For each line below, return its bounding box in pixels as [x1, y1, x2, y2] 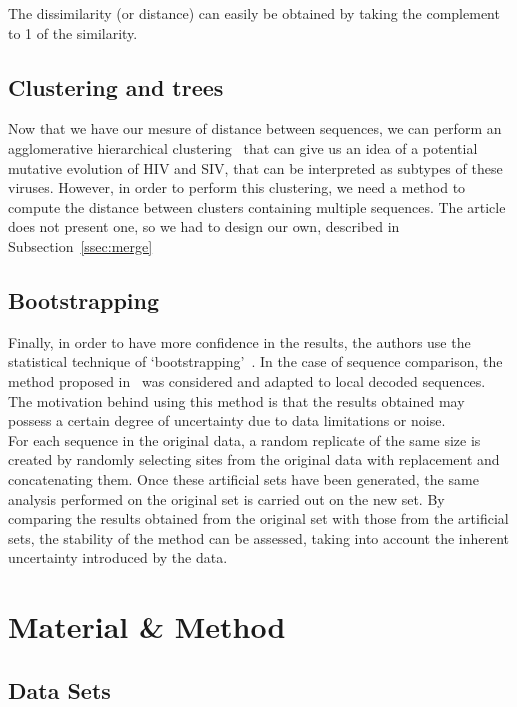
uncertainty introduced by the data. [8, 547, 228, 568]
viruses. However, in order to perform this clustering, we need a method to [8, 177, 466, 198]
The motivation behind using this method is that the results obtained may [8, 390, 465, 411]
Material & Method [8, 606, 286, 647]
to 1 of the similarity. [8, 22, 138, 43]
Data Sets [8, 674, 111, 705]
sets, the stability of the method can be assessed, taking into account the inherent [8, 527, 510, 548]
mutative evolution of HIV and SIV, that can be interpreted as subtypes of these [8, 157, 503, 178]
